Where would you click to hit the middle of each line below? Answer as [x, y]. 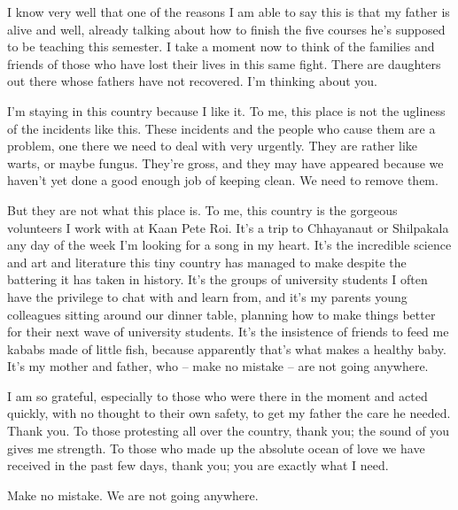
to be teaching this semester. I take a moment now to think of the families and [221, 46]
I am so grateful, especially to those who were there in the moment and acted [217, 395]
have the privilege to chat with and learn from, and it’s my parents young [207, 296]
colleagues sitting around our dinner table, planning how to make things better [221, 314]
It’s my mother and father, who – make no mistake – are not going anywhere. [218, 366]
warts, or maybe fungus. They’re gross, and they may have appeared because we [225, 162]
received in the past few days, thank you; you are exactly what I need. [198, 465]
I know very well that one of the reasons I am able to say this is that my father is [229, 12]
